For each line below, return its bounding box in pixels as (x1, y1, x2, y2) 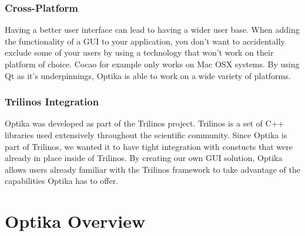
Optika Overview (5, 209, 146, 233)
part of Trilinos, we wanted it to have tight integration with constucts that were (5, 140, 293, 152)
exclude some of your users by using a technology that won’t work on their (5, 46, 274, 59)
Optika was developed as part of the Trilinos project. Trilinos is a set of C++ (5, 117, 284, 129)
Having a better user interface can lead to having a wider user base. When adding (5, 23, 300, 36)
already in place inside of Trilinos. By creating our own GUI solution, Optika (5, 152, 283, 164)
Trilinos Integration (5, 94, 99, 109)
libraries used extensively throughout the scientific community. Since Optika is (5, 129, 287, 141)
